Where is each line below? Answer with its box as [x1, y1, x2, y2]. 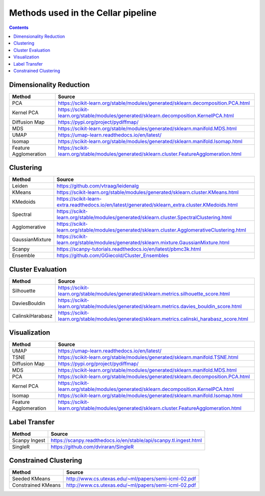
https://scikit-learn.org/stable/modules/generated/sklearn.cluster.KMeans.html [56, 189, 239, 196]
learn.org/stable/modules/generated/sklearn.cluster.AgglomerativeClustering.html [56, 227, 246, 234]
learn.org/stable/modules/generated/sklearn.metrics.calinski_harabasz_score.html [58, 315, 249, 322]
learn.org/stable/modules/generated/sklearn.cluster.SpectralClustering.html [56, 214, 232, 221]
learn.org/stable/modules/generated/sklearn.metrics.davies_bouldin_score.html [58, 303, 242, 310]
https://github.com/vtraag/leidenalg [56, 183, 139, 189]
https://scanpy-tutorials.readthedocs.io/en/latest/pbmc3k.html [56, 246, 201, 253]
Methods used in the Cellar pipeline [9, 7, 157, 18]
